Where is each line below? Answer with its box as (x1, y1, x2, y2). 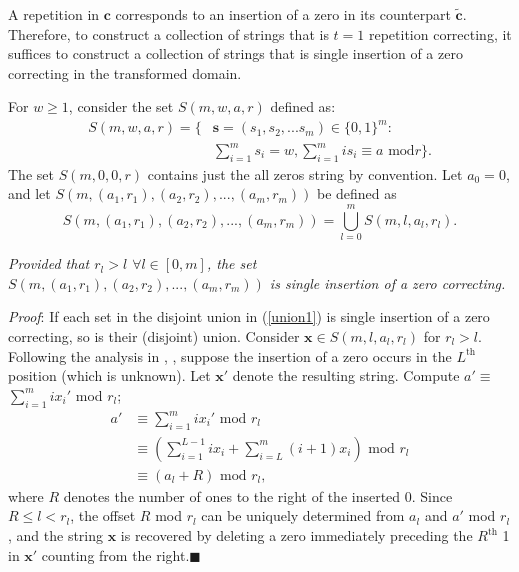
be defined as (316, 183, 397, 204)
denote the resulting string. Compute (232, 365, 460, 386)
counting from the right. (41, 544, 190, 565)
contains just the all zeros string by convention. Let (147, 163, 463, 184)
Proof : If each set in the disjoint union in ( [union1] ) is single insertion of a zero (8, 306, 490, 327)
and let (8, 183, 51, 204)
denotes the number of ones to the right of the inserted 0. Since (63, 485, 453, 506)
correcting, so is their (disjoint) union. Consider (8, 325, 300, 346)
